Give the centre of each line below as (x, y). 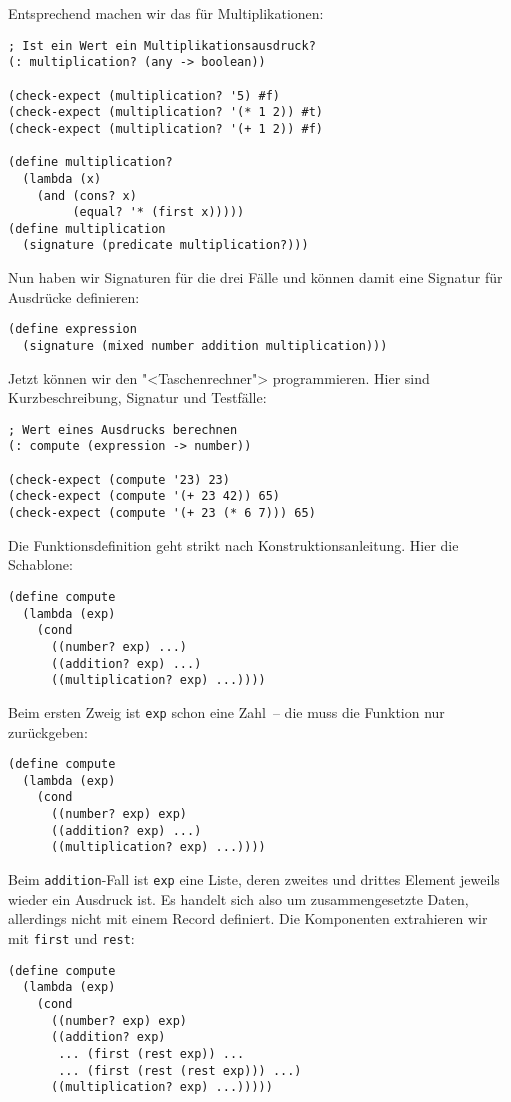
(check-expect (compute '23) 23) (119, 479)
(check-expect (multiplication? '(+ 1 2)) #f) (165, 128)
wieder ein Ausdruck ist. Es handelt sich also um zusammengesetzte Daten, (238, 898)
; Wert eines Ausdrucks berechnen (123, 429)
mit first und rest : (71, 937)
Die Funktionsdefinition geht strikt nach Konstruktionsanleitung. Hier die (233, 544)
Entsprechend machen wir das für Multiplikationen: (166, 13)
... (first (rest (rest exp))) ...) (180, 1070)
